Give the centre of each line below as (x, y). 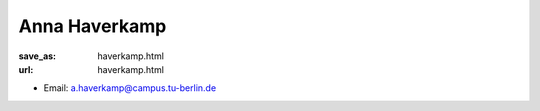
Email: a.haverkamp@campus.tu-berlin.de (130, 88)
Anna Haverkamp (92, 26)
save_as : (37, 56)
